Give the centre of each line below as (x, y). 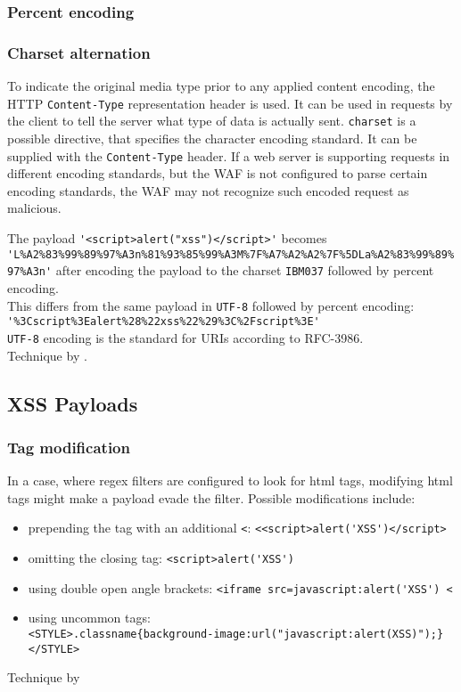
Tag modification (69, 447)
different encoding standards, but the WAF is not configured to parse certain (218, 173)
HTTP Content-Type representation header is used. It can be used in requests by (230, 103)
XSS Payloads (73, 403)
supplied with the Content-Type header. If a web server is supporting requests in (229, 155)
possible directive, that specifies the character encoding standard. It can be (212, 138)
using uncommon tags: (89, 618)
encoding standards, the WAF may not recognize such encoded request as (208, 190)
